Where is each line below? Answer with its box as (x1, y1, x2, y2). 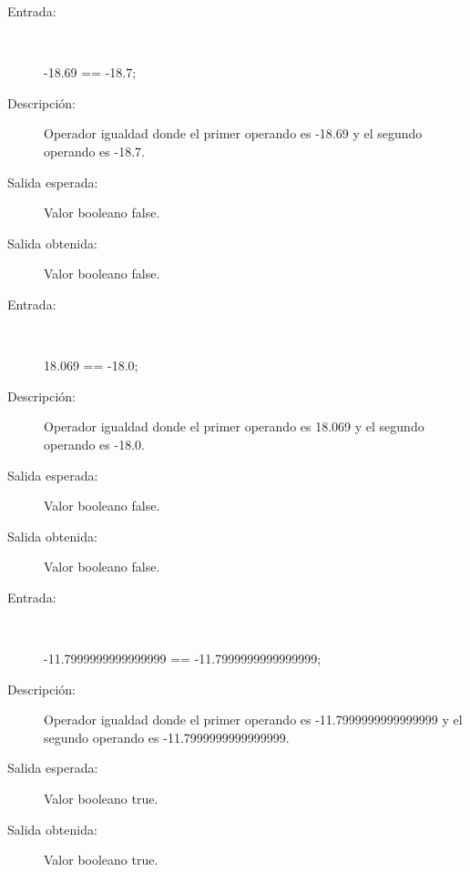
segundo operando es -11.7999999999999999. (44, 727, 290, 746)
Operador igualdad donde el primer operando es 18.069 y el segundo (44, 417, 424, 436)
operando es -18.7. (44, 141, 145, 160)
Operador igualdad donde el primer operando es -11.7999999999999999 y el (44, 710, 463, 729)
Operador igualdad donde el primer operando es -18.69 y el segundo (44, 124, 423, 143)
